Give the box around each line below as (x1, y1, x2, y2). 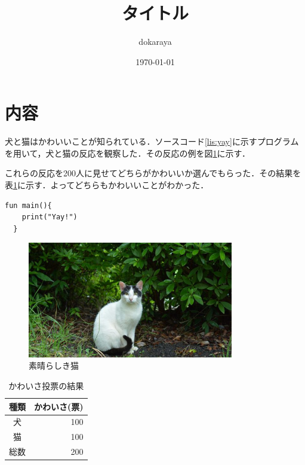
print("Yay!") (21, 213, 78, 222)
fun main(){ (5, 201, 52, 210)
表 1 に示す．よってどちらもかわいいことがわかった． (5, 179, 209, 191)
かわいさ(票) (34, 400, 84, 412)
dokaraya (138, 35, 172, 48)
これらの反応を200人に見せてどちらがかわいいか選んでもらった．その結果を (5, 167, 301, 179)
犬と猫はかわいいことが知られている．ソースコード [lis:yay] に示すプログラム (5, 135, 299, 148)
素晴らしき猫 (29, 359, 79, 372)
